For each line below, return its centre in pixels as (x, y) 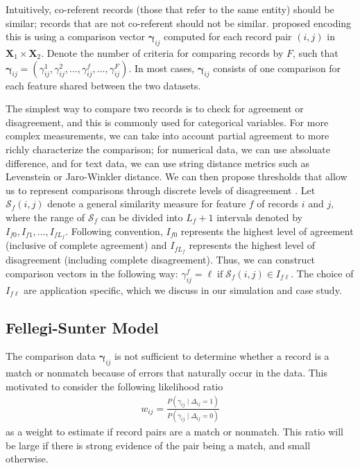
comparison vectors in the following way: (92, 273)
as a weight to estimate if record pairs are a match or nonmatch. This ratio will (174, 432)
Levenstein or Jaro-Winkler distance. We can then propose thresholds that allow (177, 176)
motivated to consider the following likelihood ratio (114, 386)
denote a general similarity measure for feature (147, 203)
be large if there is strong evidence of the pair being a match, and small (158, 445)
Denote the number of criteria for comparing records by (165, 52)
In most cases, (164, 68)
